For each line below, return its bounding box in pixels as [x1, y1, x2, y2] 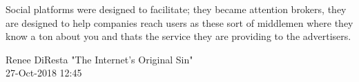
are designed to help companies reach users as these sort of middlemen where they [6, 15, 353, 30]
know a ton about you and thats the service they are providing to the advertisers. [6, 29, 351, 43]
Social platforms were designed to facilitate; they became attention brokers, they [6, 1, 347, 16]
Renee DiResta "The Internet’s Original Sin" [6, 52, 193, 66]
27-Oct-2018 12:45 [6, 65, 82, 80]
